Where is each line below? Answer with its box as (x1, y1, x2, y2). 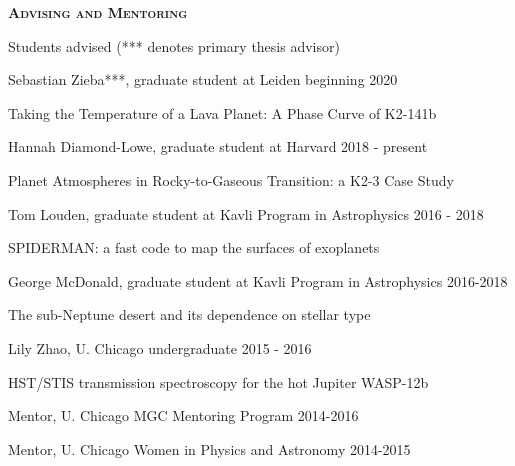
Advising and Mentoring (8, 2, 188, 22)
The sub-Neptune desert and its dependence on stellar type (8, 304, 371, 325)
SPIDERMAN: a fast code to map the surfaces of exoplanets (8, 237, 380, 258)
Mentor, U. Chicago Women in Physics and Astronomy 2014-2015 (8, 438, 411, 459)
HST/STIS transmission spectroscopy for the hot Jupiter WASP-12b (8, 371, 429, 392)
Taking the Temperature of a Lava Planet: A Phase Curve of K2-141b (8, 102, 437, 123)
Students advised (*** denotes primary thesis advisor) (8, 35, 340, 56)
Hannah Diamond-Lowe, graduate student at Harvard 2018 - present (8, 136, 428, 157)
